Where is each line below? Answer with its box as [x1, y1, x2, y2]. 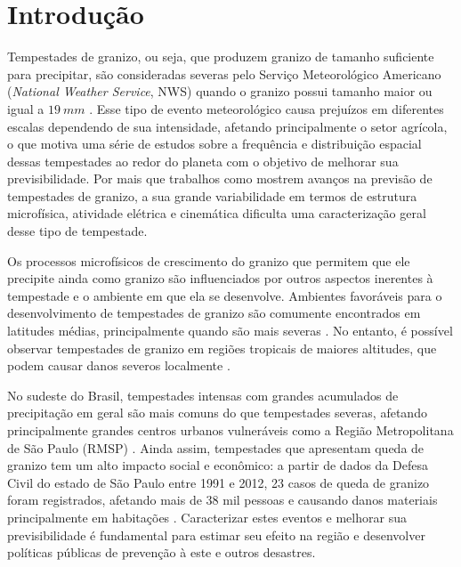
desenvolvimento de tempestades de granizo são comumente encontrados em [7, 304, 421, 322]
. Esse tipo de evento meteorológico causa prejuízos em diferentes [89, 99, 444, 117]
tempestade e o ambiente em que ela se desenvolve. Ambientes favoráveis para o [7, 286, 442, 304]
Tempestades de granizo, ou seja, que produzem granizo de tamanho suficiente [7, 47, 434, 66]
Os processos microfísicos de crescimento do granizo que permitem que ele [7, 251, 410, 270]
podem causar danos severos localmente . [7, 356, 230, 375]
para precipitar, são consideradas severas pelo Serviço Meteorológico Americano [7, 64, 441, 83]
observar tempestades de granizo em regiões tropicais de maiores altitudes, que [7, 338, 437, 357]
